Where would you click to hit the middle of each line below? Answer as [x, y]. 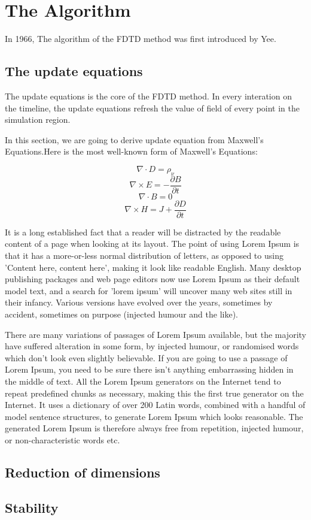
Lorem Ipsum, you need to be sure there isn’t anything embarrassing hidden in [149, 369]
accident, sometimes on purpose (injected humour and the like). [121, 314]
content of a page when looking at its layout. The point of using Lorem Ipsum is [152, 244]
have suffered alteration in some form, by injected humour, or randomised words [152, 346]
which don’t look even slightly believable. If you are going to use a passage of [146, 357]
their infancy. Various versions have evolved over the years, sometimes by [139, 302]
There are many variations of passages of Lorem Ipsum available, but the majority [155, 334]
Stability [32, 507]
